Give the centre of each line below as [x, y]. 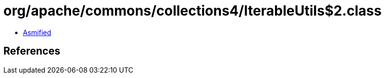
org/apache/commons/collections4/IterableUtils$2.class [192, 11]
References [32, 51]
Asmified [37, 32]
